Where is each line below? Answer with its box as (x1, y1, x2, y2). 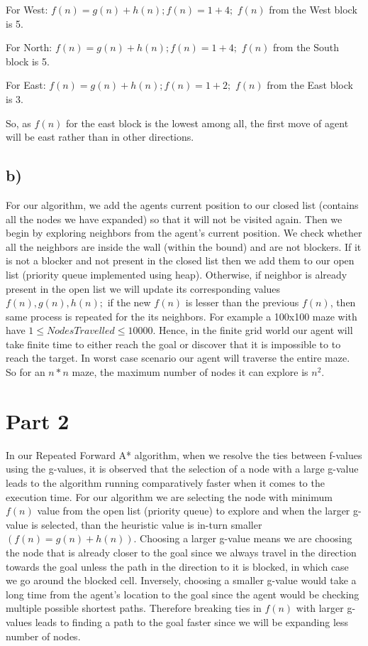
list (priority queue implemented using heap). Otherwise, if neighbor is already (6, 267, 347, 281)
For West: (6, 2, 48, 16)
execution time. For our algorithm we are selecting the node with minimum (6, 489, 333, 504)
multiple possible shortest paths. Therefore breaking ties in (6, 601, 262, 615)
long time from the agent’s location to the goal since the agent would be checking (6, 586, 359, 601)
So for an (6, 365, 45, 379)
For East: (6, 77, 46, 92)
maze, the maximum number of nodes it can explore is (72, 365, 308, 379)
